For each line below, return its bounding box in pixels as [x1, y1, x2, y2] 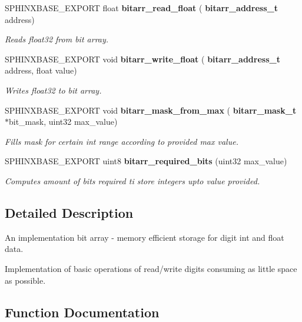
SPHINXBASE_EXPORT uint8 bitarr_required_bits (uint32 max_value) [5, 155, 287, 167]
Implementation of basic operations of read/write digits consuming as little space [5, 262, 297, 274]
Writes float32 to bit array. [5, 84, 102, 96]
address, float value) [5, 64, 77, 77]
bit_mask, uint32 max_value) [9, 115, 118, 128]
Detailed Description [5, 203, 134, 221]
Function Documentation [5, 303, 160, 321]
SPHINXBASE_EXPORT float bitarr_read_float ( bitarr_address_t [5, 2, 278, 14]
